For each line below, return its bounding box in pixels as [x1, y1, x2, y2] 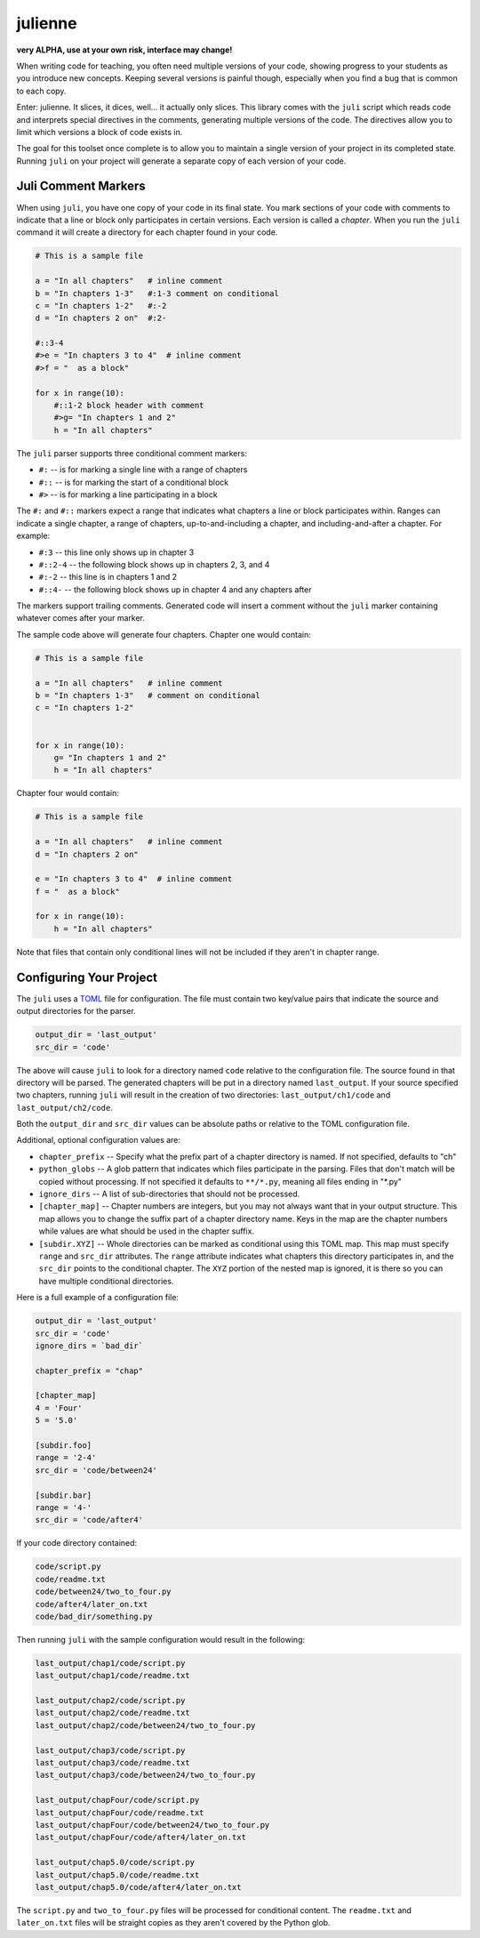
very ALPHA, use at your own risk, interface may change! [16, 44, 233, 55]
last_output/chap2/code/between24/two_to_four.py [35, 1720, 256, 1730]
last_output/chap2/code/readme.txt [35, 1708, 190, 1718]
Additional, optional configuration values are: [16, 1135, 181, 1146]
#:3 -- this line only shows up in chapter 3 [38, 547, 195, 558]
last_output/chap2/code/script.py [35, 1695, 186, 1706]
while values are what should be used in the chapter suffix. [38, 1226, 255, 1236]
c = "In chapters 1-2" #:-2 [35, 301, 167, 310]
